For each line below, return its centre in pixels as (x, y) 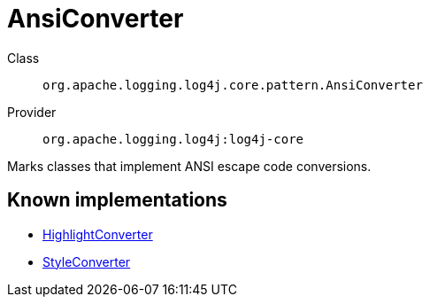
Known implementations (117, 200)
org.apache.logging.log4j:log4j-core (173, 139)
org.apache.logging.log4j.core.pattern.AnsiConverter (233, 85)
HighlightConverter (98, 234)
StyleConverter (87, 261)
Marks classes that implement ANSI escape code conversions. (189, 166)
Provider (32, 112)
